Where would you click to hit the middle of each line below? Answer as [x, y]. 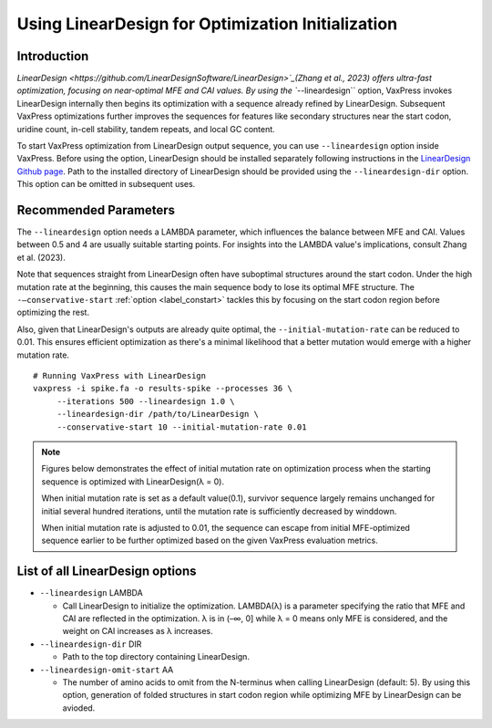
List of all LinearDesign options [107, 572]
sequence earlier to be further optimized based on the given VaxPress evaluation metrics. [210, 541]
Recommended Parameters [96, 210]
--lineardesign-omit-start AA [107, 670]
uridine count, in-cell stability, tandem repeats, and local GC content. [146, 129]
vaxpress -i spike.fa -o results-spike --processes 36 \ [163, 389]
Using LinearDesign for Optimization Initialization [207, 24]
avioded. [79, 708]
